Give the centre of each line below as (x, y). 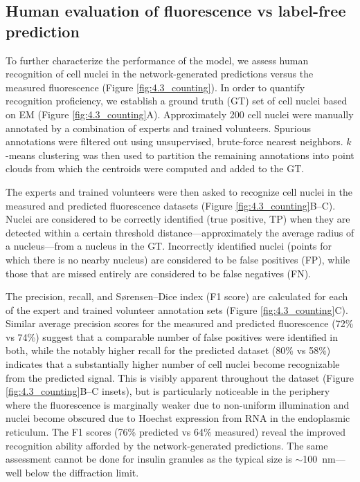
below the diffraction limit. (82, 472)
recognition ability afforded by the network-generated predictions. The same (167, 445)
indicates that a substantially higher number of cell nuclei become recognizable (173, 364)
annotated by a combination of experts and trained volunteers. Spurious (159, 128)
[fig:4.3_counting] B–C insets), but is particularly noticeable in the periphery (168, 391)
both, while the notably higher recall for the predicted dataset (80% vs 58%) (168, 350)
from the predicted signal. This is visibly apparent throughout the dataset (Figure (180, 377)
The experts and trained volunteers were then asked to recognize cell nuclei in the (179, 191)
